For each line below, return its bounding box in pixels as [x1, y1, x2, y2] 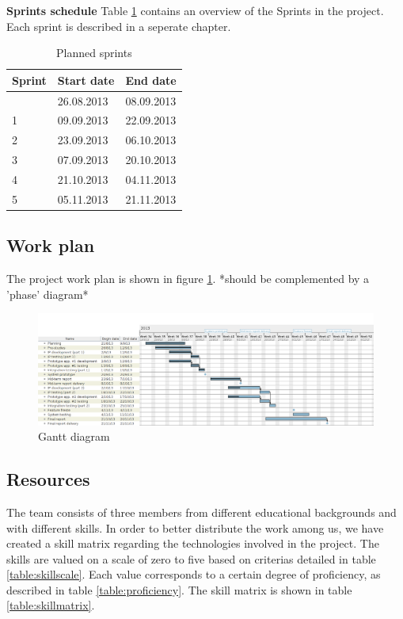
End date [125, 71, 177, 88]
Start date [57, 71, 115, 88]
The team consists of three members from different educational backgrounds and [6, 503, 397, 520]
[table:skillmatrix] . [6, 597, 95, 613]
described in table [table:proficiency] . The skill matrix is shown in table [6, 581, 352, 598]
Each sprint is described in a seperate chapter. [6, 17, 231, 34]
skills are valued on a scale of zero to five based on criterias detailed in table [6, 550, 376, 567]
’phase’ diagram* [6, 285, 89, 302]
